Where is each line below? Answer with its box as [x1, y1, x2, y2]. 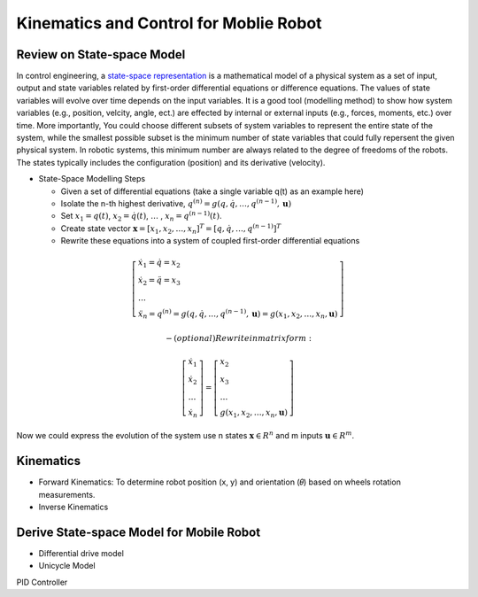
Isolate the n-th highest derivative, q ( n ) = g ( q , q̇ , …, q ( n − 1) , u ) [60, 198, 292, 208]
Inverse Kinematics [38, 501, 109, 513]
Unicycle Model [38, 561, 96, 571]
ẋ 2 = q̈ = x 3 [137, 275, 181, 287]
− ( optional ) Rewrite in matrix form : [165, 333, 312, 344]
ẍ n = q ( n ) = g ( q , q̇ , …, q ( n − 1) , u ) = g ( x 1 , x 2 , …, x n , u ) [137, 306, 338, 321]
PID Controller [16, 577, 68, 587]
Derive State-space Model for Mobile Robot [16, 524, 261, 539]
